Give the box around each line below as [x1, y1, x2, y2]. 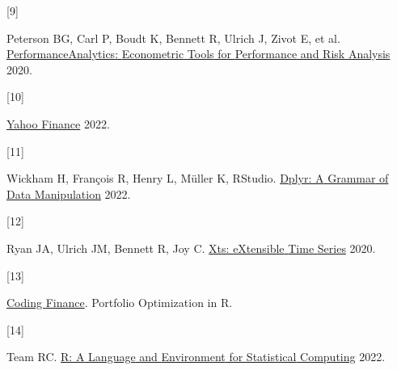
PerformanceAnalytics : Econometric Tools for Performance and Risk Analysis [6, 45, 391, 62]
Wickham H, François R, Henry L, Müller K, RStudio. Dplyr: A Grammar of [6, 170, 389, 187]
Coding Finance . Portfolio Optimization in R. [6, 294, 233, 311]
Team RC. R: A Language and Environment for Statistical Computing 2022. [6, 348, 386, 365]
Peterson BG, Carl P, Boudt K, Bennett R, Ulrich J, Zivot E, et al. [6, 29, 340, 46]
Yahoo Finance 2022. [6, 115, 110, 132]
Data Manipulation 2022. [6, 185, 131, 202]
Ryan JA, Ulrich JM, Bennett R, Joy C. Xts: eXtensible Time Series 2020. [6, 239, 376, 256]
